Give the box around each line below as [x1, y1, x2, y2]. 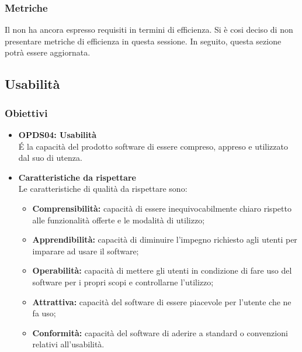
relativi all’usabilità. [32, 338, 105, 350]
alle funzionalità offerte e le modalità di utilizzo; [32, 213, 205, 226]
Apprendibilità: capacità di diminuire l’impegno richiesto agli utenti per [32, 233, 297, 246]
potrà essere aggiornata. [5, 46, 91, 58]
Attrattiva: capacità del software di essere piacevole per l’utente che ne [32, 295, 291, 308]
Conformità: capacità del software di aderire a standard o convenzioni [32, 326, 288, 339]
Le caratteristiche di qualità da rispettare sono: [18, 182, 188, 195]
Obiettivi [5, 105, 48, 120]
